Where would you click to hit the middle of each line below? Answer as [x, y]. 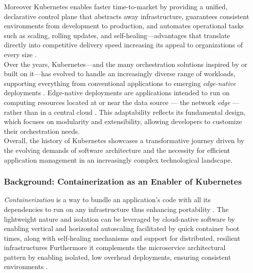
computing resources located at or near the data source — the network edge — [122, 102]
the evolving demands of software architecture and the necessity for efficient [117, 150]
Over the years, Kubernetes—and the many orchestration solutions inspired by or [126, 64]
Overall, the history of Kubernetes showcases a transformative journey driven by [124, 140]
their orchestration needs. [42, 131]
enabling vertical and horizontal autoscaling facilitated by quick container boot [122, 228]
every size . [20, 54]
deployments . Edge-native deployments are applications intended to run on [117, 93]
